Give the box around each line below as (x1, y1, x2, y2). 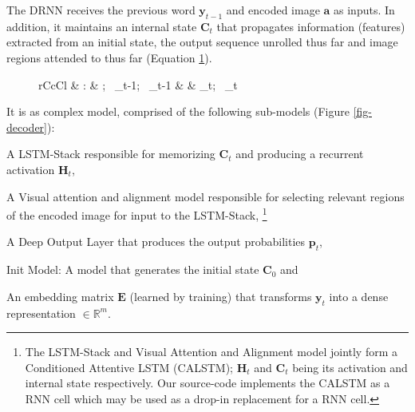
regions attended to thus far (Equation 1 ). (6, 49, 212, 65)
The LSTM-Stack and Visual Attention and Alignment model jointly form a (25, 343, 398, 360)
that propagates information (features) (216, 18, 405, 34)
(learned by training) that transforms (129, 287, 312, 304)
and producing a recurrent (235, 145, 364, 162)
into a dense (329, 287, 389, 304)
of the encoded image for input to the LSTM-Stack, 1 (6, 204, 267, 223)
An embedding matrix (6, 287, 114, 304)
